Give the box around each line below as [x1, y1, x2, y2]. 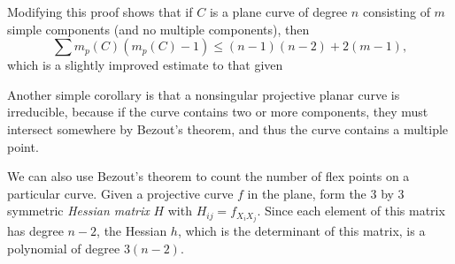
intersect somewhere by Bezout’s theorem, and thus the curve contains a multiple [7, 119, 449, 138]
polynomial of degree [7, 239, 120, 258]
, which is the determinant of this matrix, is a [177, 222, 426, 240]
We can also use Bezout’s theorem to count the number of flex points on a [7, 167, 410, 185]
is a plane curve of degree [209, 3, 348, 20]
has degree [7, 222, 64, 240]
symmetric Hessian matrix [7, 201, 150, 220]
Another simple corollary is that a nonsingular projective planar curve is [7, 85, 400, 103]
